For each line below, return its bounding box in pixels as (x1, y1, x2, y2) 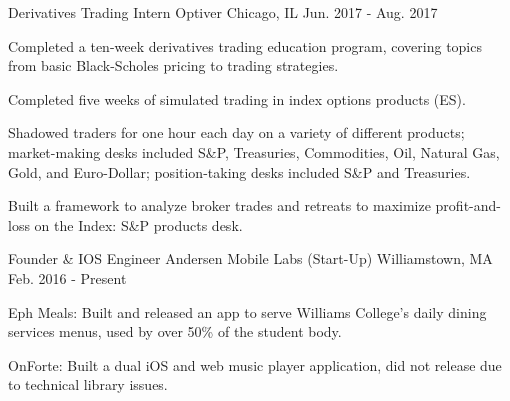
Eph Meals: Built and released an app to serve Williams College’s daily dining (8, 301, 487, 322)
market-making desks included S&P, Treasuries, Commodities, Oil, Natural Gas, (8, 141, 500, 162)
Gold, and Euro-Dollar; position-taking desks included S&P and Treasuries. (8, 161, 471, 182)
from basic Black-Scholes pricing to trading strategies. (8, 55, 339, 76)
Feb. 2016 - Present (8, 267, 127, 288)
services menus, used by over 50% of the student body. (8, 321, 342, 342)
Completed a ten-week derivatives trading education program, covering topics (8, 35, 482, 56)
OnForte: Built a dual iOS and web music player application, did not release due (8, 354, 502, 375)
